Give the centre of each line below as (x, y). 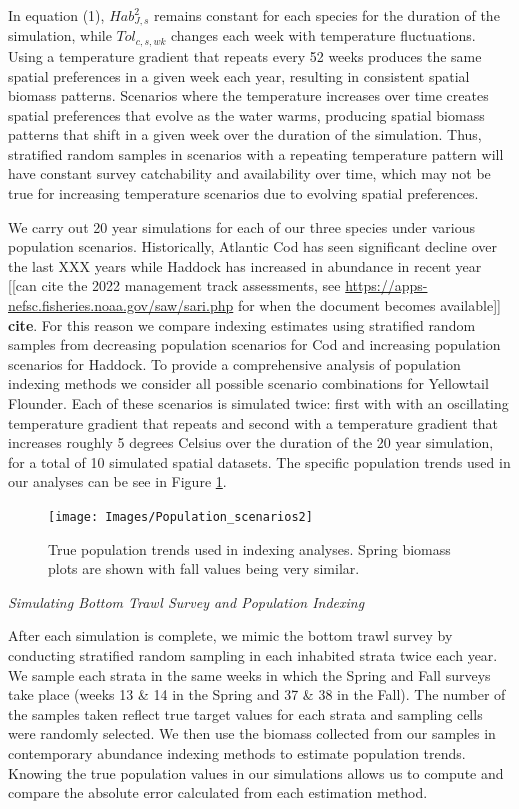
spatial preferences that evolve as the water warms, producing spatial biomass (246, 114)
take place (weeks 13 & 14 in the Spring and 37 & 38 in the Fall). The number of (257, 694)
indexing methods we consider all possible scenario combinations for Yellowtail (248, 383)
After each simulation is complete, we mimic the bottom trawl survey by (230, 635)
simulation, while (60, 35)
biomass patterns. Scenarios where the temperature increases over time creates (248, 95)
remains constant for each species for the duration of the (327, 15)
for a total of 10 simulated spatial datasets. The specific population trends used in (259, 461)
